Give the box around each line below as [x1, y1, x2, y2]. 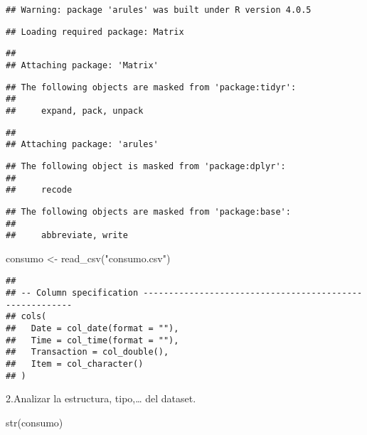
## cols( [6, 311, 47, 322]
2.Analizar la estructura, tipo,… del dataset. [6, 391, 196, 406]
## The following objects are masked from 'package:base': [6, 206, 291, 217]
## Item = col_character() [6, 359, 144, 370]
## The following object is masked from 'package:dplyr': [6, 161, 286, 171]
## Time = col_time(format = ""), [6, 335, 179, 345]
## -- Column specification [6, 288, 139, 299]
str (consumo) [6, 414, 63, 429]
